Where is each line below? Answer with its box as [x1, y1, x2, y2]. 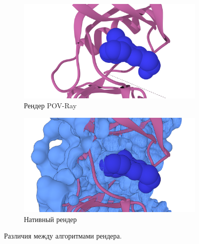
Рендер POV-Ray [24, 100, 77, 111]
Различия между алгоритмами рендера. [4, 231, 122, 241]
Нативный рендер [24, 214, 77, 224]
